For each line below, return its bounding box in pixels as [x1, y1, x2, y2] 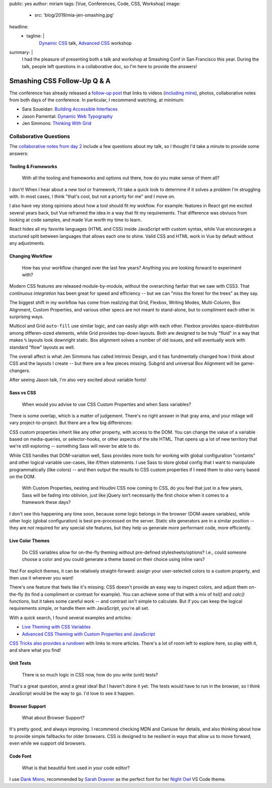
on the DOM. [9, 474, 36, 480]
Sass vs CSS [9, 390, 36, 396]
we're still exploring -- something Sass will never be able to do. [9, 443, 141, 449]
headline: [9, 23, 29, 30]
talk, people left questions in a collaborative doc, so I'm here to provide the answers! [22, 63, 197, 69]
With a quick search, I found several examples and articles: [9, 614, 132, 620]
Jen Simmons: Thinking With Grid [22, 120, 92, 126]
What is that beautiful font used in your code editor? [22, 765, 130, 771]
